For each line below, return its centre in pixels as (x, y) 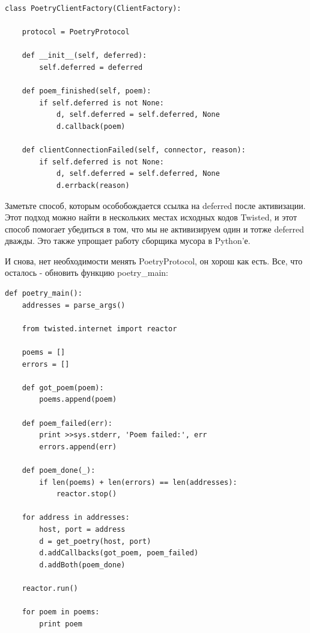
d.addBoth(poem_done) (82, 565)
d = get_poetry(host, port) (95, 541)
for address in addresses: (76, 518)
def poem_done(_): (59, 470)
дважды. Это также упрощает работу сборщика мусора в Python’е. (128, 241)
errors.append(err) (78, 447)
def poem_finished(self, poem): (87, 91)
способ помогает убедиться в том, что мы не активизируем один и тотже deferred (154, 229)
